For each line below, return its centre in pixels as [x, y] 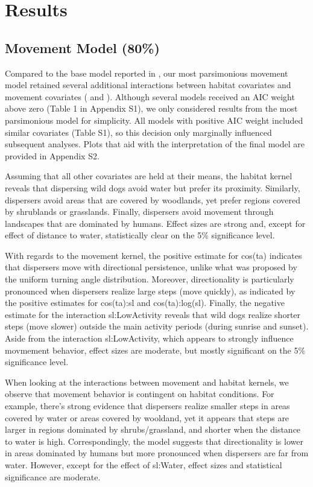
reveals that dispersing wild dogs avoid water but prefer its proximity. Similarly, [153, 187]
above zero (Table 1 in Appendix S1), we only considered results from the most [151, 108]
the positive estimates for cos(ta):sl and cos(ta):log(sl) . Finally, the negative [145, 303]
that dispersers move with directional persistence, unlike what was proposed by [151, 267]
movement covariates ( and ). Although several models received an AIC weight [150, 96]
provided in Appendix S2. [52, 155]
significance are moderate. [53, 476]
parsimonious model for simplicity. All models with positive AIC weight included [154, 120]
